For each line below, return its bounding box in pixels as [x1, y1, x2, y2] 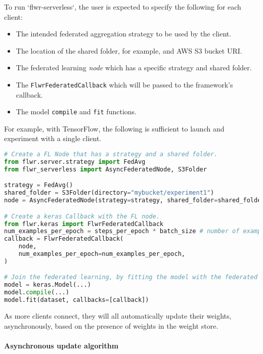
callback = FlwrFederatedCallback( [4, 235, 124, 243]
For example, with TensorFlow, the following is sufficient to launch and [4, 123, 225, 134]
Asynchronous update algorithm [4, 340, 119, 350]
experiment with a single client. [4, 133, 102, 144]
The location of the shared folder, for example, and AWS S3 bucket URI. [16, 45, 242, 56]
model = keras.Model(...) [4, 281, 91, 289]
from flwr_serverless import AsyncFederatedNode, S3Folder [4, 165, 207, 173]
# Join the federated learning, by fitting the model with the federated [4, 274, 258, 281]
